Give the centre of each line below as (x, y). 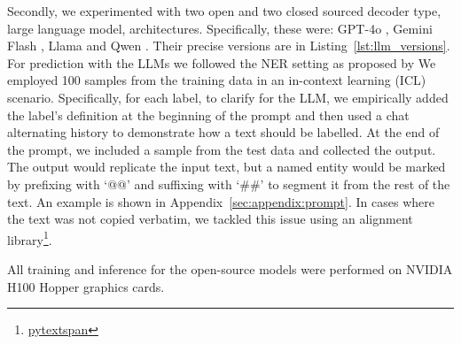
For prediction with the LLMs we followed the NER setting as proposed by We (222, 62)
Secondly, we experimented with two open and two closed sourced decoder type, (224, 11)
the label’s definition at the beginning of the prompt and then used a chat (208, 115)
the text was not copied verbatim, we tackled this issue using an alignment (210, 219)
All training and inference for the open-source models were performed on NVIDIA (230, 268)
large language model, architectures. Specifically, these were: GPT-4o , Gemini (220, 28)
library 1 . (30, 238)
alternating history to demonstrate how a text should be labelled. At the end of (223, 132)
